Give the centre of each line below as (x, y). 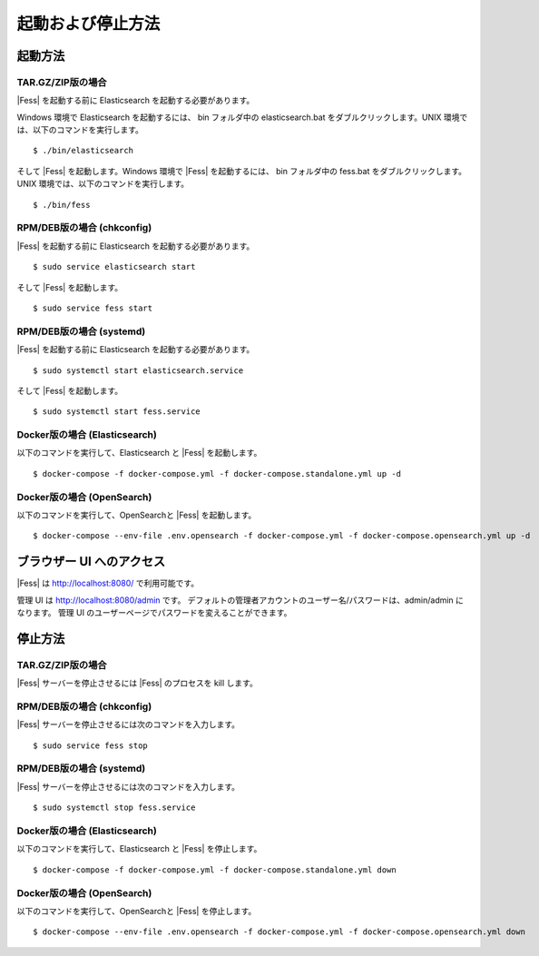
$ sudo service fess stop (91, 745)
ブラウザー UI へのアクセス (91, 562)
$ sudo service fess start (93, 308)
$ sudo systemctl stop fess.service (114, 808)
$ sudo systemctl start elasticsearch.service (138, 370)
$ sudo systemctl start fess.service (117, 412)
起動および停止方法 (88, 24)
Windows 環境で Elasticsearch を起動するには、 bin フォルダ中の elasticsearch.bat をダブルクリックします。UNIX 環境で (242, 117)
